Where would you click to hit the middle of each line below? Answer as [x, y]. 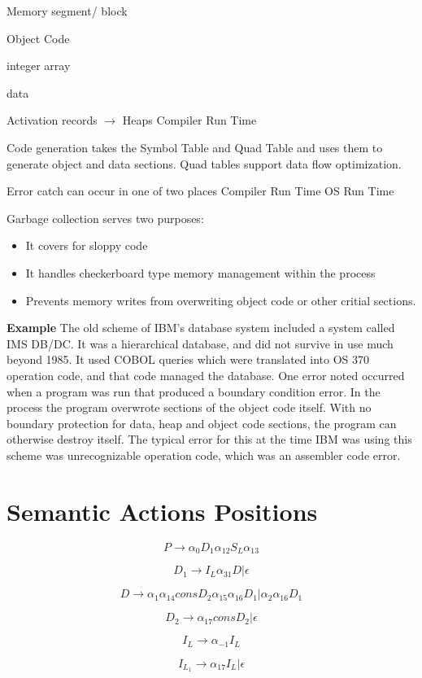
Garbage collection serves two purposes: [105, 218]
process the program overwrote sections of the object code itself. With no [189, 407]
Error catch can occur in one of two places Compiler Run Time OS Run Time [200, 191]
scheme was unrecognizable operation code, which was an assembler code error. [204, 455]
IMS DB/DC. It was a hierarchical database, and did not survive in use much [200, 343]
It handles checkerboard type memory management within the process [200, 272]
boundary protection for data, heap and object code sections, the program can [202, 423]
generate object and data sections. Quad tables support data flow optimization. [204, 163]
